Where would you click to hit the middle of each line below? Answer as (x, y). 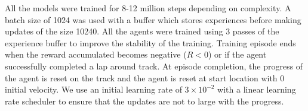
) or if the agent (237, 54)
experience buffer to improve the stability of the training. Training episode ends (150, 42)
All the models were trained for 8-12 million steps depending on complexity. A (148, 8)
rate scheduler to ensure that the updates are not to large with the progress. (144, 101)
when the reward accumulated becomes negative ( (96, 54)
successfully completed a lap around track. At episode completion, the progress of (154, 66)
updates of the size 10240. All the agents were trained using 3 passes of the (142, 31)
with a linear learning (257, 89)
